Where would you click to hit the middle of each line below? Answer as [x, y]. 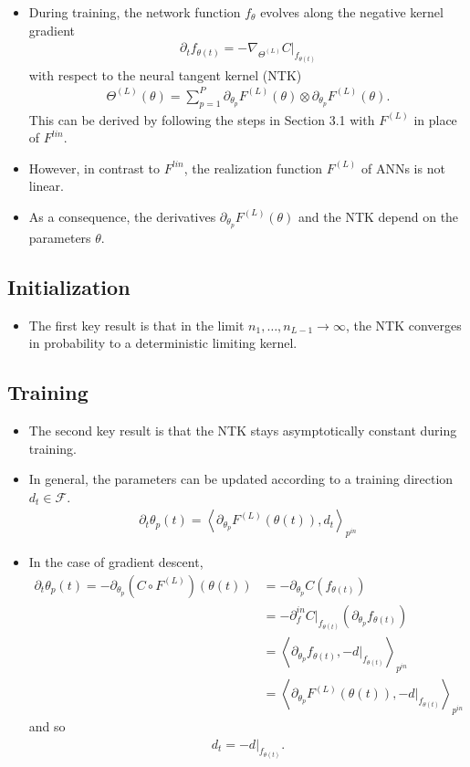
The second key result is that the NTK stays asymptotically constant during [243, 430]
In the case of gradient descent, [116, 562]
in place [435, 119]
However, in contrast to [94, 168]
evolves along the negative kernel [352, 12]
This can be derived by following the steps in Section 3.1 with [202, 119]
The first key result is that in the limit [136, 325]
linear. [46, 186]
